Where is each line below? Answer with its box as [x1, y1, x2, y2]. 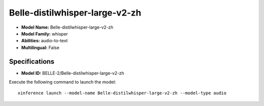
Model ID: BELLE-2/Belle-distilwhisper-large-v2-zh [21, 70, 125, 76]
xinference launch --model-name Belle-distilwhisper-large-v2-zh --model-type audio [18, 90, 227, 96]
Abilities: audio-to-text [21, 38, 68, 44]
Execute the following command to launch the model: [9, 79, 116, 85]
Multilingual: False [21, 44, 60, 51]
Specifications [9, 57, 55, 66]
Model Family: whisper [21, 31, 68, 36]
